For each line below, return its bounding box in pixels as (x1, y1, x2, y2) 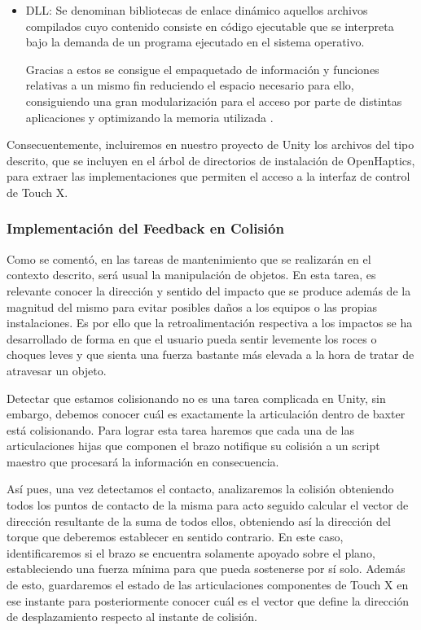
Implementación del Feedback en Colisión (7, 218, 284, 238)
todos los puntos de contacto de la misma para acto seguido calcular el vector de (7, 497, 409, 514)
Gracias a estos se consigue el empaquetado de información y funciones (25, 60, 379, 77)
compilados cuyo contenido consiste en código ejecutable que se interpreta (25, 17, 394, 34)
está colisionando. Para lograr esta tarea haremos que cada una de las (7, 421, 354, 438)
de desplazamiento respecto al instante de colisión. (7, 608, 257, 625)
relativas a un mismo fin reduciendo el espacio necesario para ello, (25, 77, 354, 94)
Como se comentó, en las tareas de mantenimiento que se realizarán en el (7, 250, 371, 267)
